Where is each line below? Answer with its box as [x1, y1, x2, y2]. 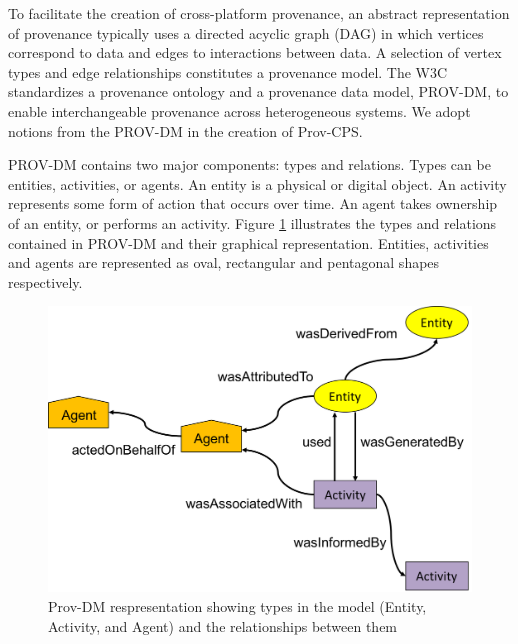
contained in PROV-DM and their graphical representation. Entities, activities [8, 232, 489, 253]
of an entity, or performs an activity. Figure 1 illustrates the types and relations [8, 212, 497, 233]
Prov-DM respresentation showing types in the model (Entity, [48, 596, 427, 617]
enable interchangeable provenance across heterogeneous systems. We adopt [8, 100, 471, 121]
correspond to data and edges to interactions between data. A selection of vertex [8, 42, 502, 63]
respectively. [8, 271, 83, 292]
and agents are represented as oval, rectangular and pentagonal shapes [8, 252, 440, 273]
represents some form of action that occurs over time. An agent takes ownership [8, 193, 498, 214]
